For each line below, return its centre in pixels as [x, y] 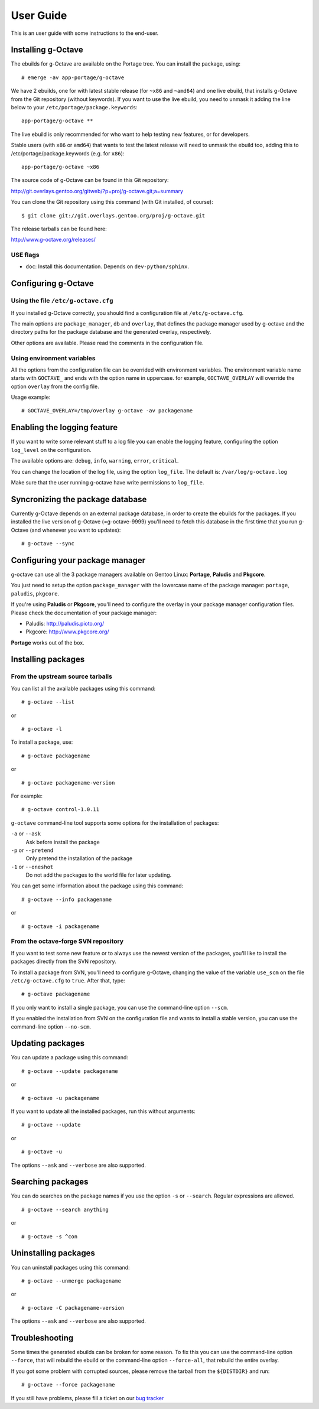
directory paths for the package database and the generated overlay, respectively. [111, 332]
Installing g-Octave [47, 50]
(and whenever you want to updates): [75, 530]
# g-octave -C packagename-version [73, 1308]
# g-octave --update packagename [70, 1071]
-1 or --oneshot [32, 867]
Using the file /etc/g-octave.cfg [62, 301]
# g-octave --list [48, 702]
